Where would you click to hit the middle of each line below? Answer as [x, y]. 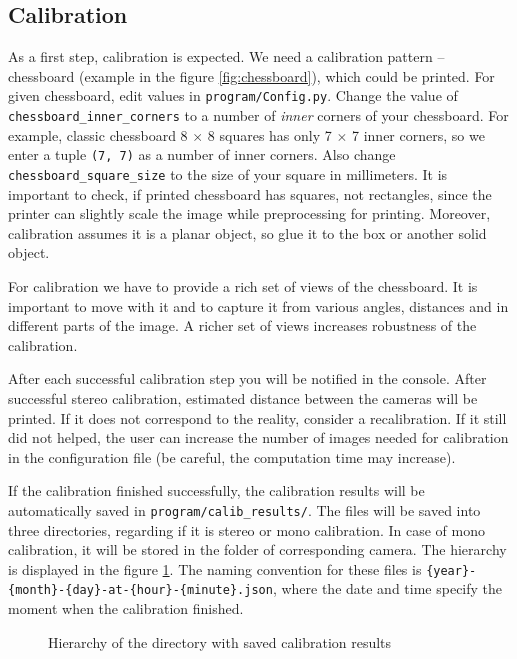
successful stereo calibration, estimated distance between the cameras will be [243, 397]
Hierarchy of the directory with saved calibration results [220, 641]
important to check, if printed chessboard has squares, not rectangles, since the [250, 193]
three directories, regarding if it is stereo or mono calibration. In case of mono [246, 529]
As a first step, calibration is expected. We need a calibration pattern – [226, 56]
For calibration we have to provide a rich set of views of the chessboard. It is [243, 285]
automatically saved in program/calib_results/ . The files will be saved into [244, 509]
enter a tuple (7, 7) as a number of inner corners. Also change [202, 154]
